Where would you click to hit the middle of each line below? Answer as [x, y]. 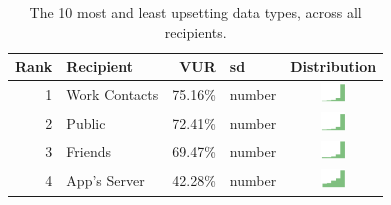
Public [86, 122]
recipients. [195, 31]
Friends [89, 151]
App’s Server [105, 180]
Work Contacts [112, 93]
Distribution [333, 66]
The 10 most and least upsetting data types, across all [195, 12]
